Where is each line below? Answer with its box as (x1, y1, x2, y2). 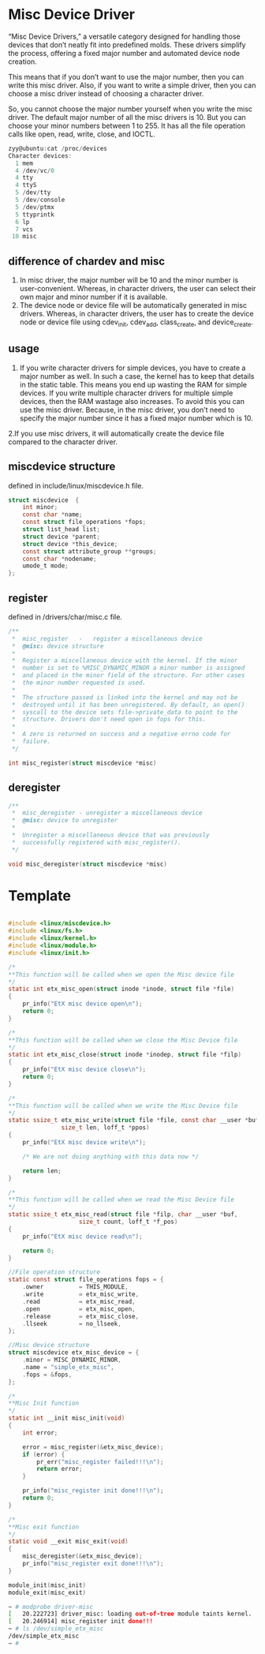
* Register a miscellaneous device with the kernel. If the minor (11, 657, 238, 664)
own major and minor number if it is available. (19, 292, 168, 301)
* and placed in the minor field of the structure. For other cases (11, 672, 245, 679)
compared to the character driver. (8, 436, 118, 447)
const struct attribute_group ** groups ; (22, 547, 157, 556)
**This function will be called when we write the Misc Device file (8, 1102, 238, 1110)
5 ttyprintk (15, 211, 55, 219)
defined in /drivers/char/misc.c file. (8, 612, 122, 621)
